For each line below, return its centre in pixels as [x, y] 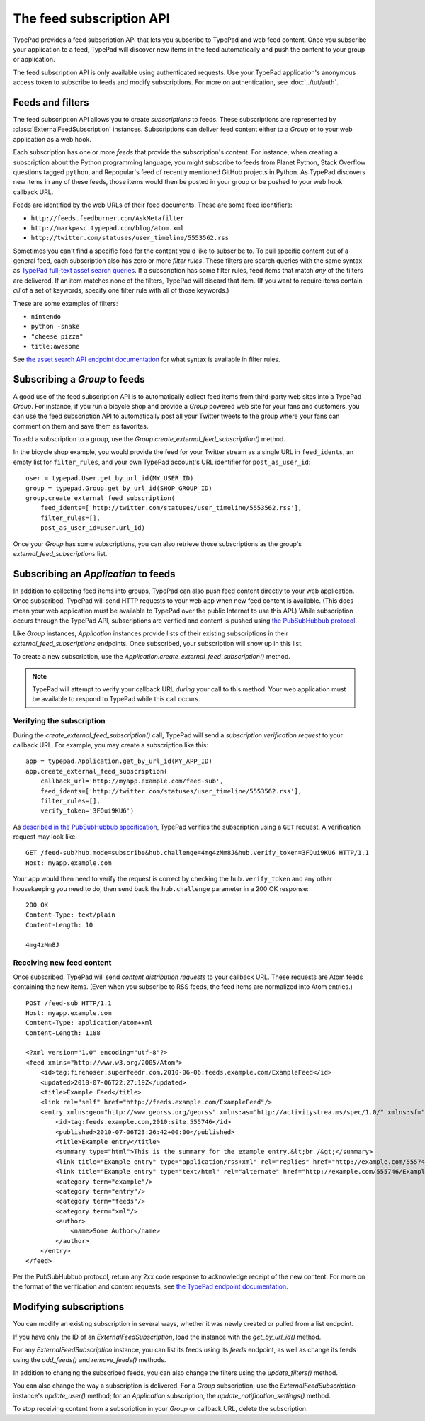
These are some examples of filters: [66, 303]
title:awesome [55, 346]
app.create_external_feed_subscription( [97, 771]
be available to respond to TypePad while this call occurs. [116, 699]
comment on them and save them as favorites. [81, 426]
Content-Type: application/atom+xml [89, 1023]
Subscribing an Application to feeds [94, 574]
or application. [34, 60]
